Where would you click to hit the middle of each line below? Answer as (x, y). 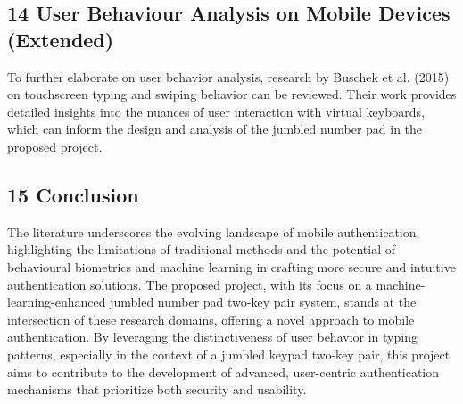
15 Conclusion (73, 194)
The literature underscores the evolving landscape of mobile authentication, (214, 231)
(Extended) (61, 39)
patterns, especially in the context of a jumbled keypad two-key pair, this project (229, 354)
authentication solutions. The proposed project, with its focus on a (190, 284)
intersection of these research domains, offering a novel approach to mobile (211, 319)
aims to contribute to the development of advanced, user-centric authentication (223, 371)
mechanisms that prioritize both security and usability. (157, 389)
